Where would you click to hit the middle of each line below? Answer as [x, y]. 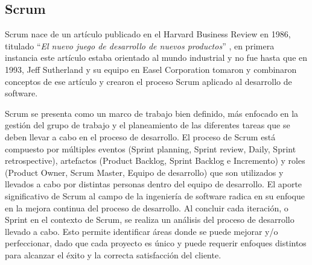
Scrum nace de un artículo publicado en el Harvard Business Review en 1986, [148, 34]
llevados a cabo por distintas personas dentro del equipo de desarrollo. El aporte [154, 184]
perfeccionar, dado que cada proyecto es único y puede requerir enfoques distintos [156, 243]
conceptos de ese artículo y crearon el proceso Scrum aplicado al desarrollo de [148, 81]
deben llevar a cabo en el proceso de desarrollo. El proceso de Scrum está [140, 136]
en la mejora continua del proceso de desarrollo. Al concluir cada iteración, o [147, 207]
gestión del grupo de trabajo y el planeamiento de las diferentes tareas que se [148, 125]
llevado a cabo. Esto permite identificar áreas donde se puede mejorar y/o [142, 231]
